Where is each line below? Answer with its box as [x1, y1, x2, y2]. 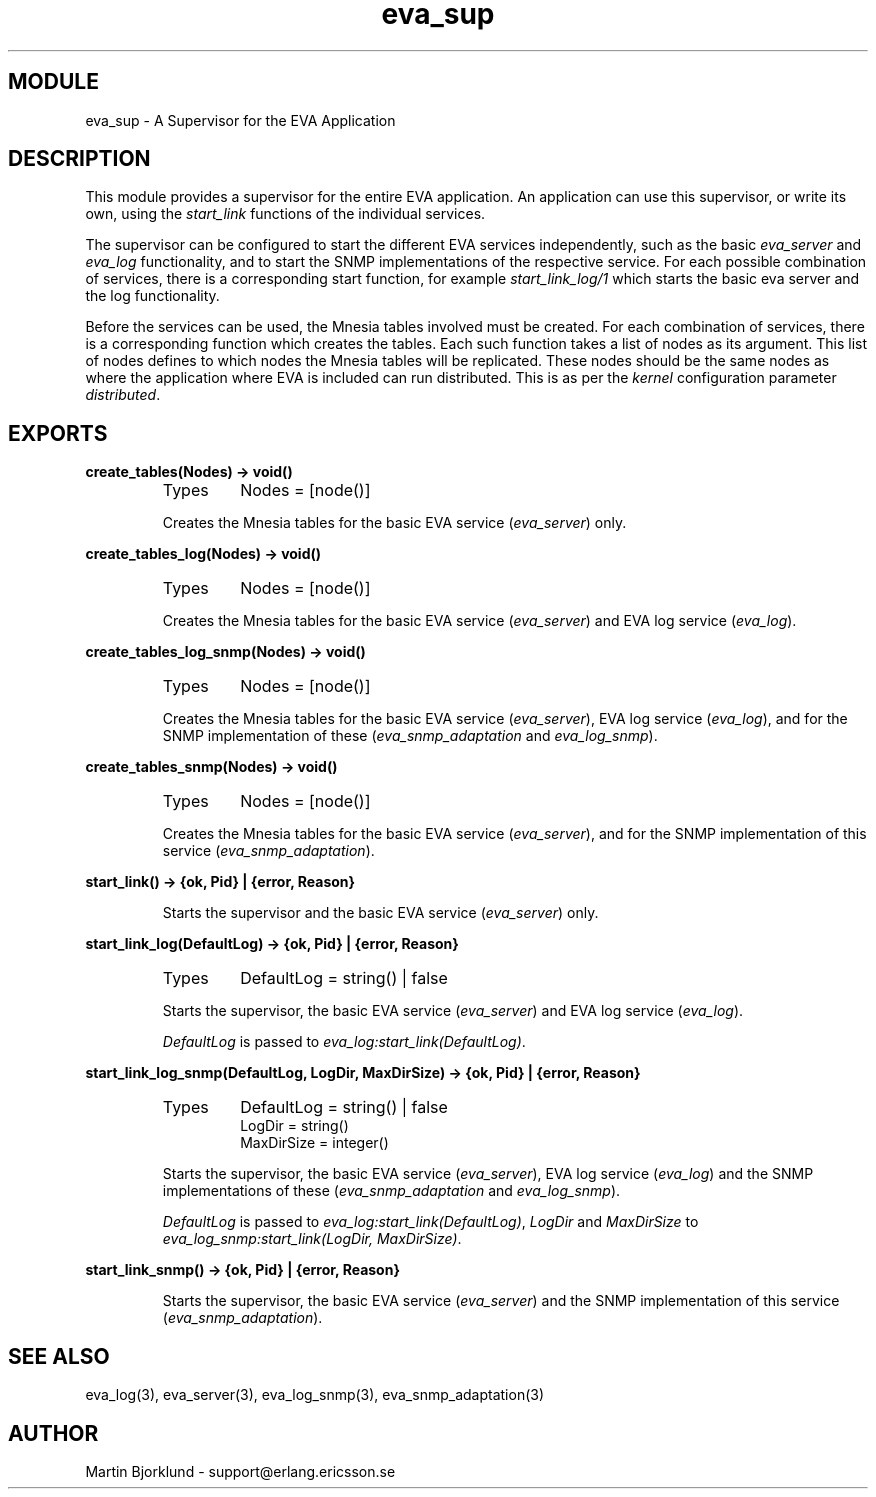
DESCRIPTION [8, 146, 151, 172]
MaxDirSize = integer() [240, 1134, 389, 1152]
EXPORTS [8, 420, 108, 446]
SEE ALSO [8, 1343, 110, 1369]
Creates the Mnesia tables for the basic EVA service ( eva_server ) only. [162, 514, 627, 532]
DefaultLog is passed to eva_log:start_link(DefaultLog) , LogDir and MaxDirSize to [162, 1213, 699, 1231]
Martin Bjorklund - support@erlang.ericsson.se [85, 1462, 396, 1480]
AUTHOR [8, 1420, 99, 1446]
